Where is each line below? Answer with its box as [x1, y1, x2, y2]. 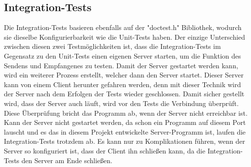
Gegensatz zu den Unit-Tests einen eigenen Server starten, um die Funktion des [4, 50, 241, 61]
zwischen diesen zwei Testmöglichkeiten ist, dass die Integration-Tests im [4, 41, 221, 51]
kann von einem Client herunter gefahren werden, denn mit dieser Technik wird [4, 79, 241, 89]
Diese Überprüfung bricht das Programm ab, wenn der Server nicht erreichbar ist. [4, 107, 248, 118]
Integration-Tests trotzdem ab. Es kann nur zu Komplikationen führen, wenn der [4, 136, 245, 146]
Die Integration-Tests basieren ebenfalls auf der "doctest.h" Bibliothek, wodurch [4, 22, 242, 32]
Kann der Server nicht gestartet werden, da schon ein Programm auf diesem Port [4, 117, 246, 127]
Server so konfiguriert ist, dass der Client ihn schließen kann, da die [4, 145, 205, 155]
